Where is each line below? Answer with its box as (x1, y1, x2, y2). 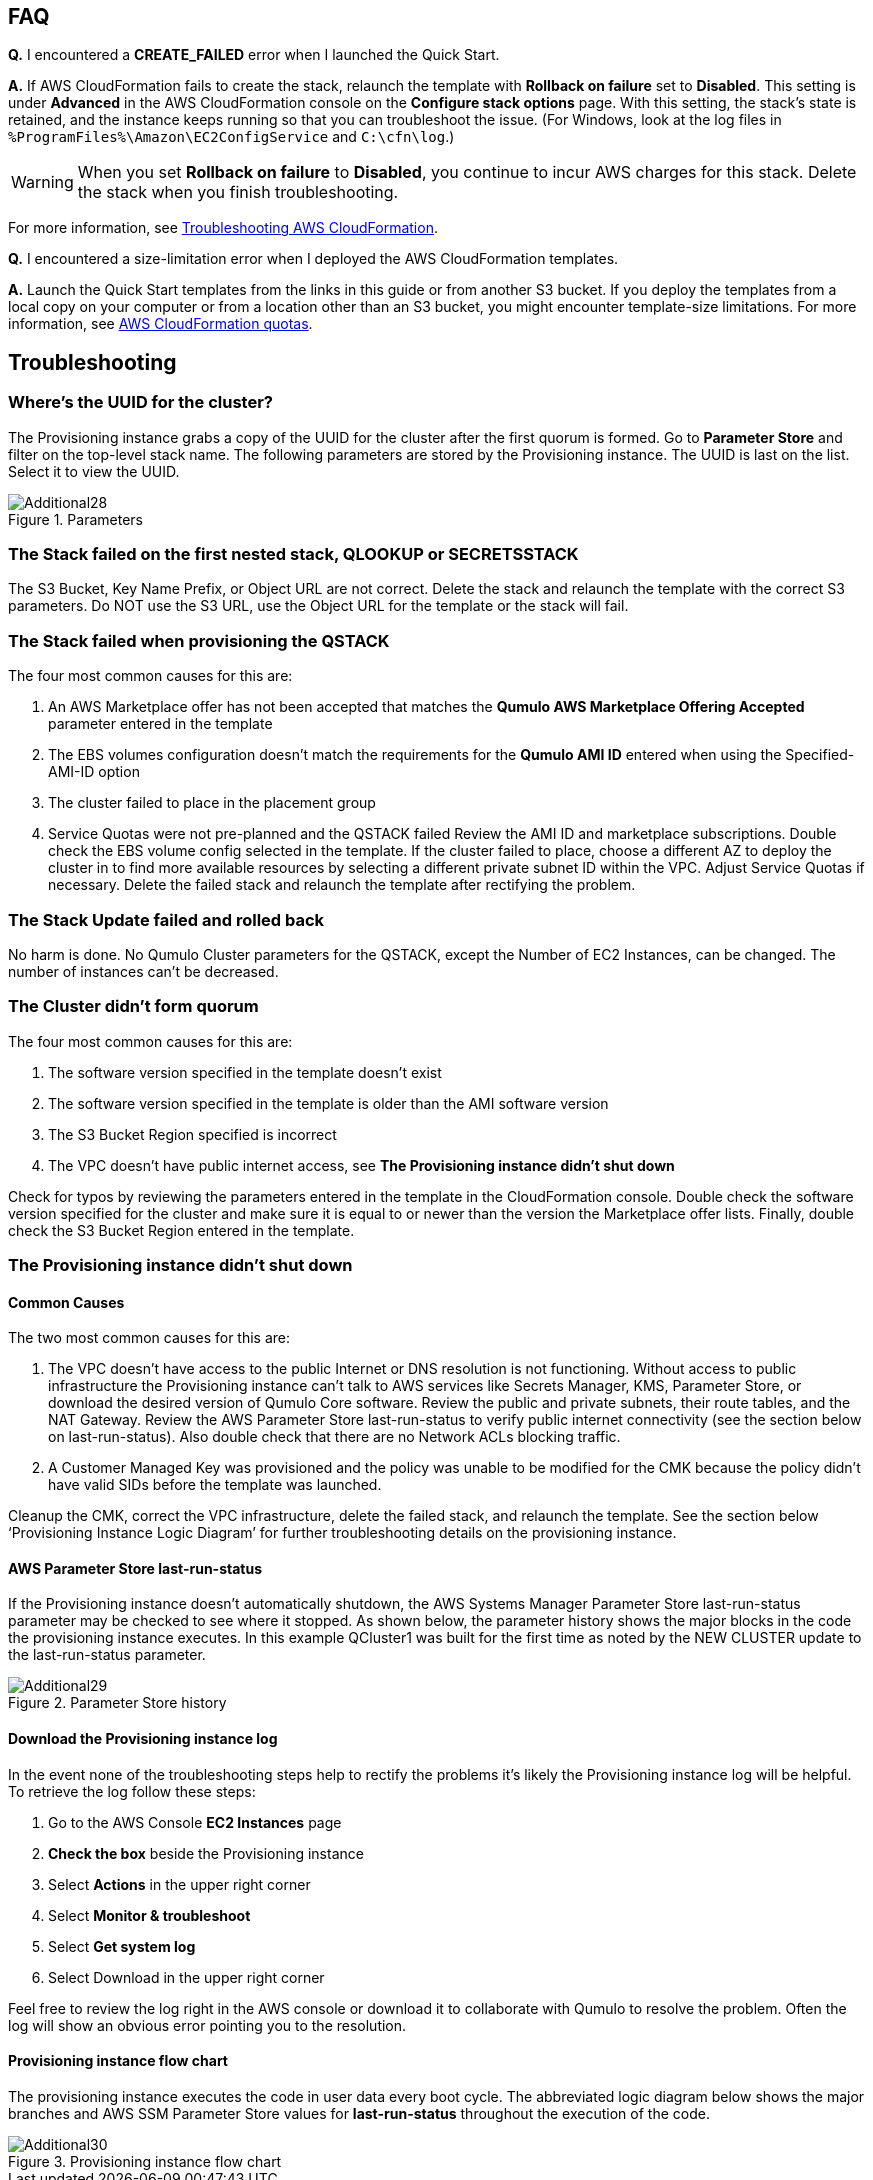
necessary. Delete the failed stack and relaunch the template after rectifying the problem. (48, 876, 636, 894)
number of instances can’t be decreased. (8, 962, 279, 980)
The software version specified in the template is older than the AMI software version (48, 1094, 609, 1112)
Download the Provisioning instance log (8, 1730, 278, 1748)
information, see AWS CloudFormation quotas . (8, 315, 313, 333)
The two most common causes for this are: (8, 1329, 291, 1347)
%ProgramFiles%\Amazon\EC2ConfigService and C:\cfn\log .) (8, 128, 455, 146)
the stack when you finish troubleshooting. (77, 182, 399, 203)
